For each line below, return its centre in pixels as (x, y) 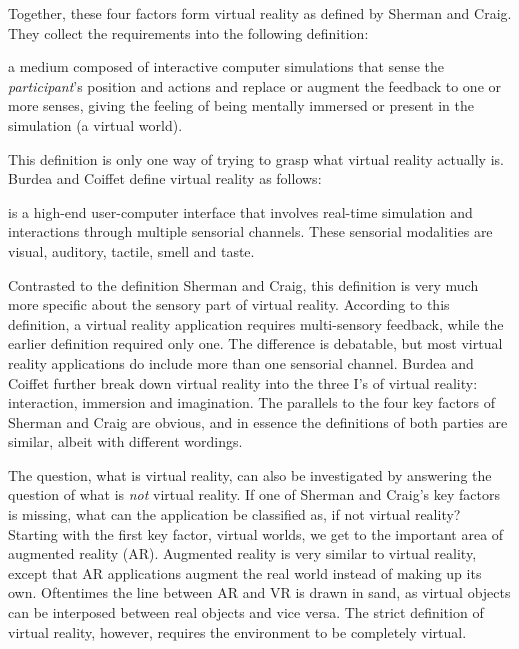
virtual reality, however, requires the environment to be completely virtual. (237, 631)
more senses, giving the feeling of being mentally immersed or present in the (241, 105)
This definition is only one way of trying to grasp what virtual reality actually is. (256, 158)
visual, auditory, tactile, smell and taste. (131, 250)
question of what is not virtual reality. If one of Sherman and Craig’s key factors (254, 494)
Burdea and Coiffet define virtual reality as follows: (165, 178)
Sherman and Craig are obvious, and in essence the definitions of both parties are (258, 421)
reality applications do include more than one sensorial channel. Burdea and (241, 362)
